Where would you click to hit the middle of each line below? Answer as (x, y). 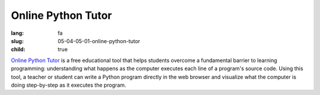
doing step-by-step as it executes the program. (69, 85)
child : (18, 50)
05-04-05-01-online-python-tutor (99, 41)
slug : (17, 41)
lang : (17, 33)
